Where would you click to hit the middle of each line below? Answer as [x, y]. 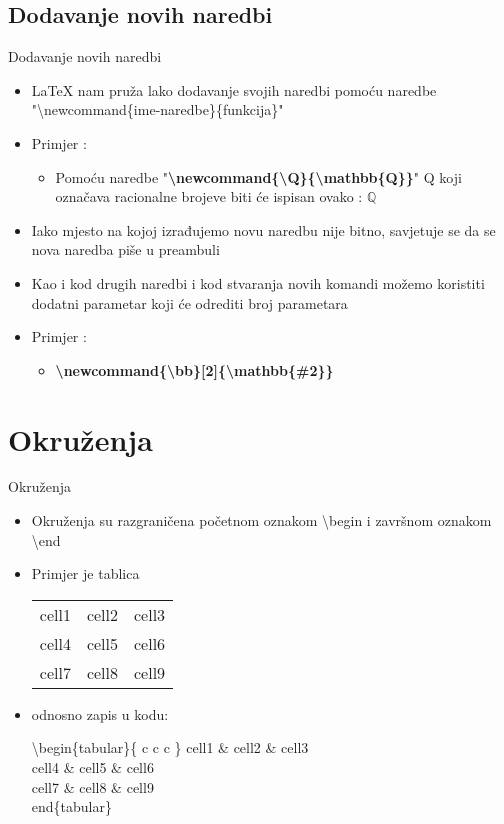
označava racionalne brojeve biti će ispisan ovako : [209, 196]
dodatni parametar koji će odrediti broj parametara [189, 302]
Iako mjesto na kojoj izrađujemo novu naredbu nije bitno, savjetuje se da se [263, 229]
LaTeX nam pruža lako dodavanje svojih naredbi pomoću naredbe [234, 89]
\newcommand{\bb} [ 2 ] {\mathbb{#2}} [194, 369]
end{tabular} [71, 806]
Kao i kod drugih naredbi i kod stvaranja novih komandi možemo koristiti [258, 282]
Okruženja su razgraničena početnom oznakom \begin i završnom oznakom [261, 520]
